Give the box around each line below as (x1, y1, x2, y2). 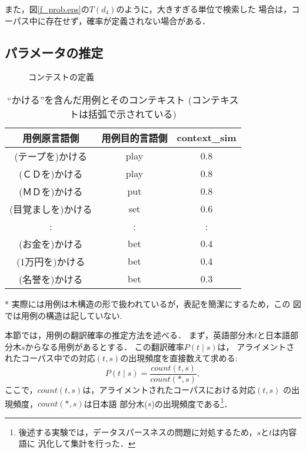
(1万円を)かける (16, 254, 85, 268)
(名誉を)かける (19, 272, 83, 286)
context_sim (177, 131, 237, 145)
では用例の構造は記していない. (5, 309, 122, 321)
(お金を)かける (19, 237, 83, 251)
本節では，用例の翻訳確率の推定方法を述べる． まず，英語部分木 (5, 329, 254, 341)
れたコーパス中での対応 (5, 352, 95, 364)
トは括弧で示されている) (69, 106, 177, 121)
